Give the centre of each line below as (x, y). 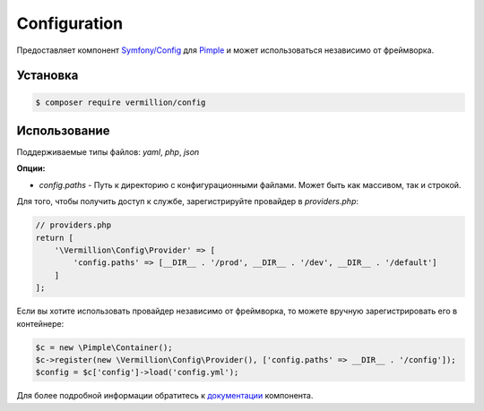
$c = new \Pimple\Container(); (104, 347)
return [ (55, 238)
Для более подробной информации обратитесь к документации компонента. (165, 396)
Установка (48, 76)
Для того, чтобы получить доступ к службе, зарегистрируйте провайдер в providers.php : (187, 201)
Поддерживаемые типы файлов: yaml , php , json (108, 152)
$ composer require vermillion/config (121, 102)
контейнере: (40, 323)
